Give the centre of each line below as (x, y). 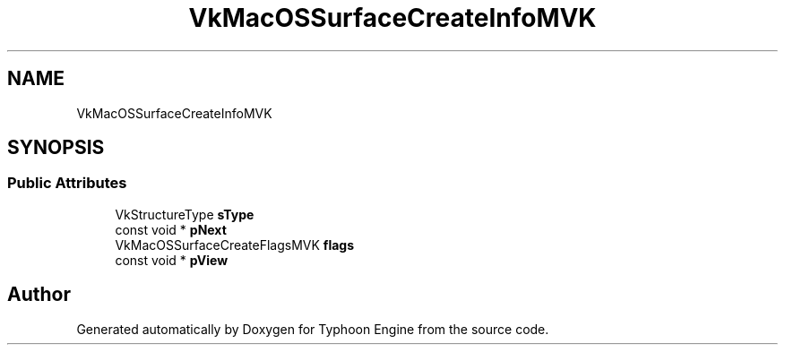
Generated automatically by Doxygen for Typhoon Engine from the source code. (313, 329)
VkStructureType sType (185, 214)
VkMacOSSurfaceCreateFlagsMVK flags (235, 245)
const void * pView (172, 260)
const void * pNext (171, 229)
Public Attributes (67, 183)
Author (39, 295)
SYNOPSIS (56, 148)
